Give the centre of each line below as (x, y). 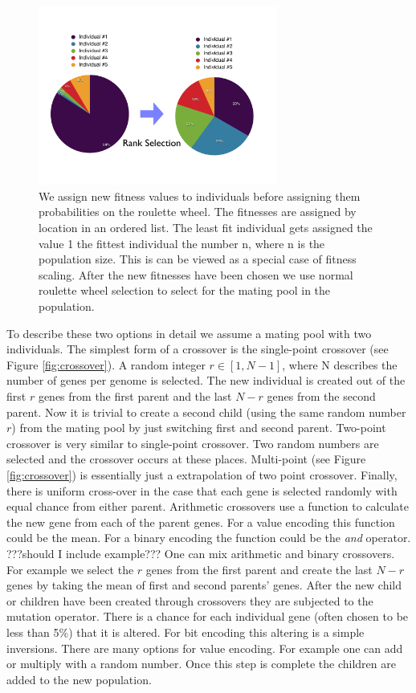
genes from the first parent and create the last (259, 569)
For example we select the (70, 569)
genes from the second (321, 396)
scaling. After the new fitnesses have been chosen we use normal (196, 274)
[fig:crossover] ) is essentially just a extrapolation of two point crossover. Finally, (202, 474)
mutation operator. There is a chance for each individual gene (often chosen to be (208, 616)
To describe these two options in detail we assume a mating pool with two (189, 333)
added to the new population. (79, 679)
